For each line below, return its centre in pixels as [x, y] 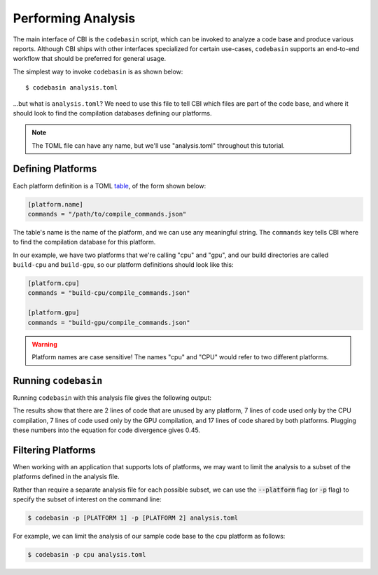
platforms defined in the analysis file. [66, 477]
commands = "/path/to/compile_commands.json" [107, 214]
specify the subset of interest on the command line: [87, 499]
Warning [44, 344]
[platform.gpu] [54, 313]
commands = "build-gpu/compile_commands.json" [109, 323]
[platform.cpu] [54, 283]
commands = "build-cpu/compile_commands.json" [109, 293]
